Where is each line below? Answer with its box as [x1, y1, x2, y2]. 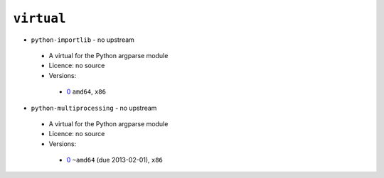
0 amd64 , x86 [66, 87, 107, 96]
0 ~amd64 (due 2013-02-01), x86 [66, 156, 164, 165]
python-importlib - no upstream [31, 35, 135, 44]
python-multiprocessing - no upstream [31, 104, 157, 112]
